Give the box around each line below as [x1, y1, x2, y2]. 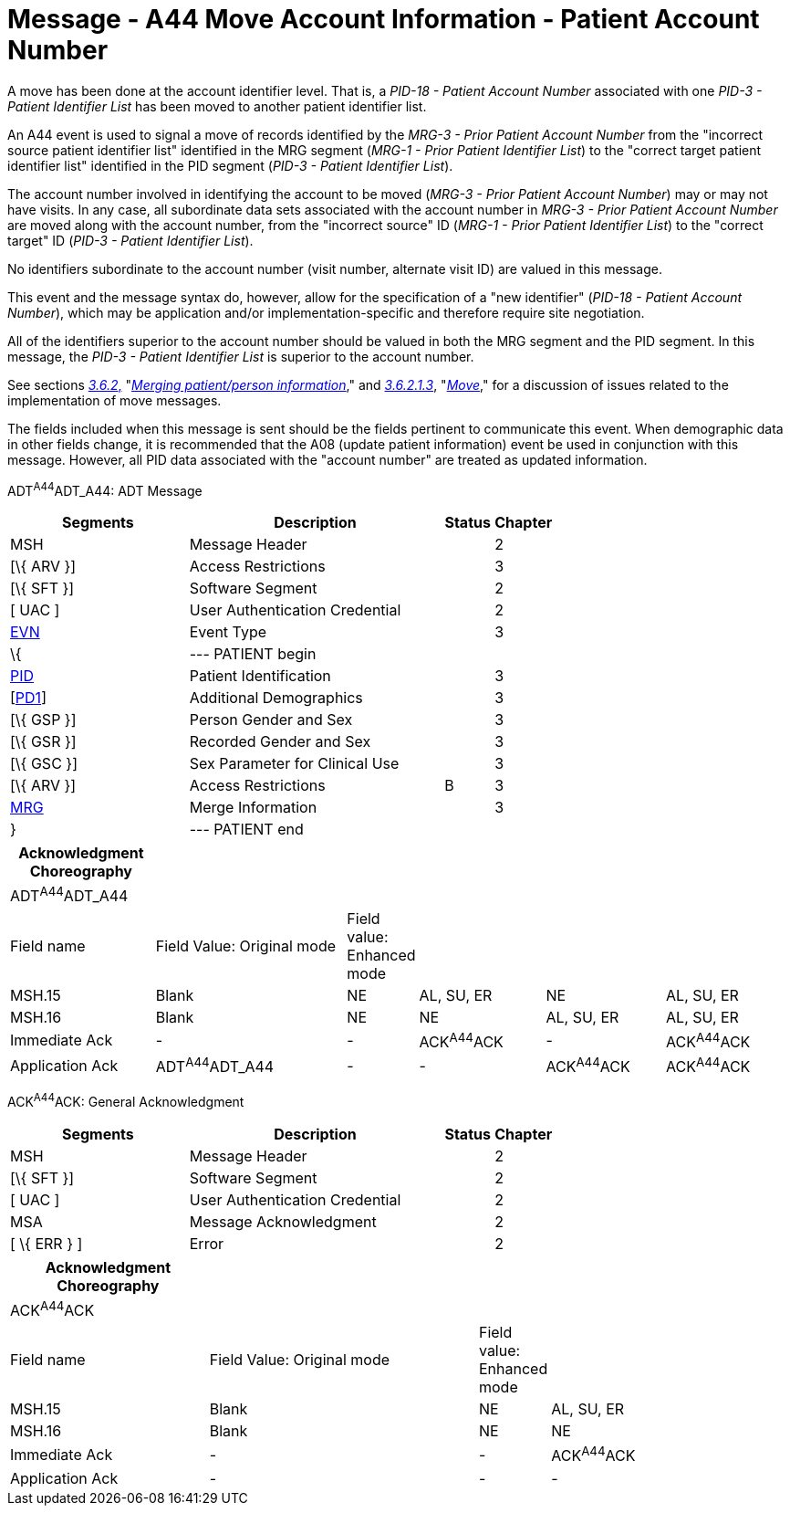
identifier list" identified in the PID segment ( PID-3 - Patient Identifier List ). [7, 157, 453, 173]
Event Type [189, 623, 267, 642]
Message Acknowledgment [189, 1213, 377, 1232]
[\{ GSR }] [10, 732, 77, 751]
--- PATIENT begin [189, 645, 317, 664]
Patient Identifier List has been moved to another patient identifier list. [7, 98, 427, 114]
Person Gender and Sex [189, 710, 353, 730]
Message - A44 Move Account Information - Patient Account [7, 4, 760, 35]
